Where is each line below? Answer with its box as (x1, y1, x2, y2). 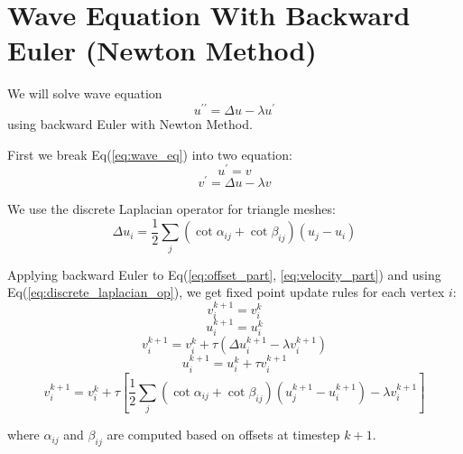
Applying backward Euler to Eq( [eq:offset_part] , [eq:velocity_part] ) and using (7, 264, 441, 283)
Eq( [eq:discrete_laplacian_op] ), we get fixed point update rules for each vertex (7, 283, 445, 301)
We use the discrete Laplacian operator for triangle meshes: (7, 199, 336, 218)
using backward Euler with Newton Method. (7, 114, 253, 133)
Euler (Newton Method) (7, 32, 317, 69)
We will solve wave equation (7, 84, 162, 103)
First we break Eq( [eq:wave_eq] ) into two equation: (7, 144, 292, 163)
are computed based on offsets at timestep (106, 425, 340, 444)
